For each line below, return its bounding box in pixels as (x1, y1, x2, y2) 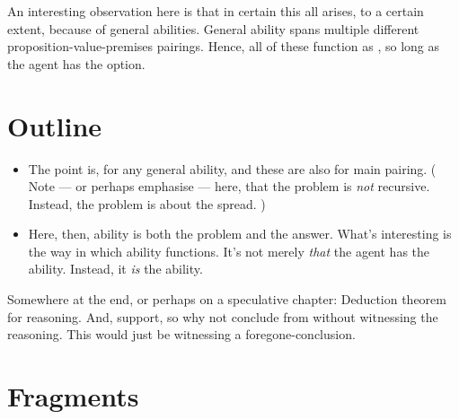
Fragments (7, 378, 139, 415)
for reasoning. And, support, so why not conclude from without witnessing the (7, 307, 438, 326)
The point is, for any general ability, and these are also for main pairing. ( (28, 159, 437, 178)
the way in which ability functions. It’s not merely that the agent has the (28, 241, 430, 260)
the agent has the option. (7, 54, 146, 73)
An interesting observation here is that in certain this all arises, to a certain (7, 2, 424, 20)
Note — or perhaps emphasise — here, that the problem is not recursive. (28, 177, 430, 196)
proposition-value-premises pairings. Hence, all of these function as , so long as (7, 37, 439, 56)
